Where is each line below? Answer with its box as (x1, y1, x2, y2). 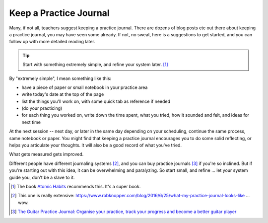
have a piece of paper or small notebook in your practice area (21, 84, 148, 90)
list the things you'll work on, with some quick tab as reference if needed (21, 98, 171, 104)
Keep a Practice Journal (9, 7, 110, 18)
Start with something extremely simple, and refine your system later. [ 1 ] (22, 62, 168, 68)
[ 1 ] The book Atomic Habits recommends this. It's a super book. (10, 183, 141, 189)
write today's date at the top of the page (21, 91, 104, 97)
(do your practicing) (21, 105, 63, 111)
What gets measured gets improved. (9, 151, 84, 157)
